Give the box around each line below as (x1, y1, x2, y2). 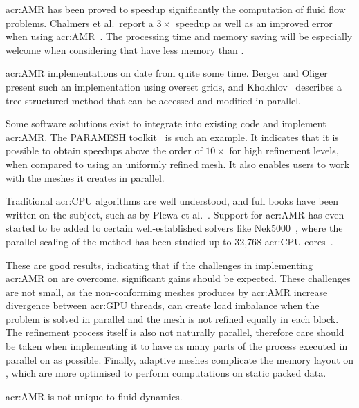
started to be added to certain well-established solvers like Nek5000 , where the (6, 221, 343, 235)
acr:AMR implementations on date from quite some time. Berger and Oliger (6, 66, 328, 80)
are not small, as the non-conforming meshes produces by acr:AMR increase (6, 284, 328, 299)
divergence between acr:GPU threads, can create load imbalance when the (6, 298, 320, 313)
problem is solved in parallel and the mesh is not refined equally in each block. (6, 311, 339, 326)
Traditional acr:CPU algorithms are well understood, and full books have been (6, 194, 338, 208)
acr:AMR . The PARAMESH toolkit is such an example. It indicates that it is (6, 129, 339, 144)
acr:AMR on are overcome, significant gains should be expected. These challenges (6, 271, 351, 286)
